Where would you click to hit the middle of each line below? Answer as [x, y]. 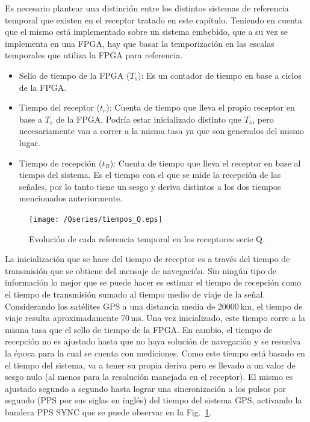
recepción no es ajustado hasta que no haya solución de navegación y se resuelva [153, 341]
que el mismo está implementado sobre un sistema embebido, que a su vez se [146, 32]
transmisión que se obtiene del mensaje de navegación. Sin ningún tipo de [141, 270]
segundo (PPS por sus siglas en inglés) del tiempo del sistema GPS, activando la [153, 400]
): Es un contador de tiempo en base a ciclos [220, 75]
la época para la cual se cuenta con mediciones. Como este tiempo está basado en [155, 353]
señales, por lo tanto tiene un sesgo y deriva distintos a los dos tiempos [150, 186]
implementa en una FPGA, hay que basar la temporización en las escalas [140, 43]
